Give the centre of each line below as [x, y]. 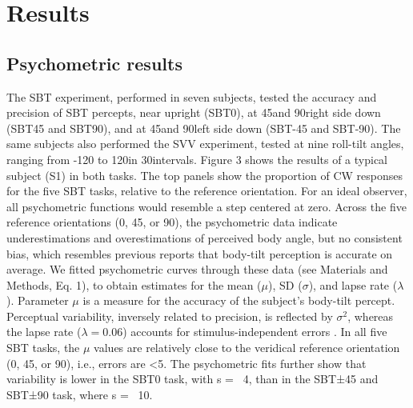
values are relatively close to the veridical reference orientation [247, 348]
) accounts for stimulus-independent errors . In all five [255, 332]
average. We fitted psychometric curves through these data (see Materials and [197, 269]
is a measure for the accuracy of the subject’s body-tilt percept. [239, 300]
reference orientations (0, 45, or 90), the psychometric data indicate [172, 222]
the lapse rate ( [44, 332]
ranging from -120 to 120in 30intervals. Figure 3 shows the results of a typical [197, 159]
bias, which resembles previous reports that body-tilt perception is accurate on [200, 253]
